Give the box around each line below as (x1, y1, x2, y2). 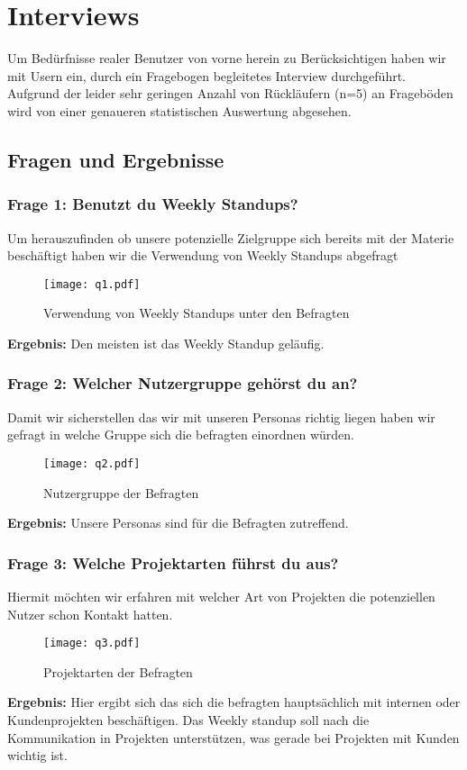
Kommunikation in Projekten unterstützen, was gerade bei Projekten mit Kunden (7, 728, 460, 747)
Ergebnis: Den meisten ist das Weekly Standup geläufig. (7, 333, 325, 352)
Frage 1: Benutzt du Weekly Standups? (7, 193, 298, 215)
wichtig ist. (7, 746, 68, 765)
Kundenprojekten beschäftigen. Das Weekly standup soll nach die (7, 711, 370, 729)
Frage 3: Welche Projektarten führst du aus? (7, 551, 339, 574)
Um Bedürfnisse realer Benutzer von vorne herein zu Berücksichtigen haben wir (7, 49, 446, 68)
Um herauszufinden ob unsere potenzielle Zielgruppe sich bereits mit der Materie (7, 228, 454, 247)
